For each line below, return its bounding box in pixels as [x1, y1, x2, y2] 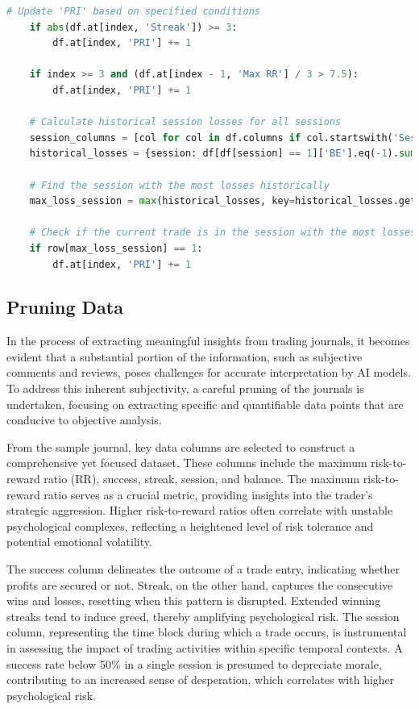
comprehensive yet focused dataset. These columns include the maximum [6, 454, 367, 471]
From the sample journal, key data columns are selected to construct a [6, 438, 355, 455]
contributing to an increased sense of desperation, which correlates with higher [6, 671, 395, 688]
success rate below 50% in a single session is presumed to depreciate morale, [6, 655, 382, 672]
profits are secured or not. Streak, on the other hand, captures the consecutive [6, 576, 393, 593]
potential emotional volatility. [6, 533, 152, 550]
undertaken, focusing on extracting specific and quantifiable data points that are [6, 395, 404, 412]
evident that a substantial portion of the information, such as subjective [6, 348, 363, 365]
